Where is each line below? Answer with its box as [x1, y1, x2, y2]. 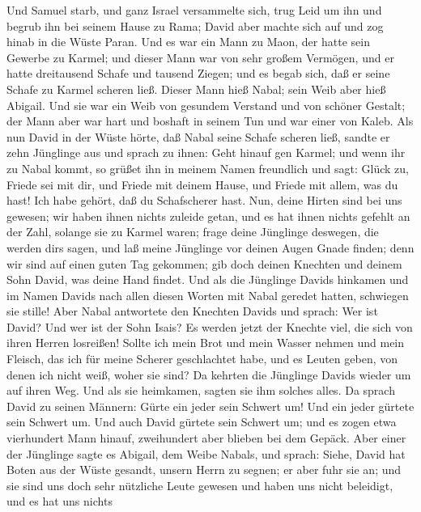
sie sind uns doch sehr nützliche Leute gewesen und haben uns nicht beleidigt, [6, 476, 393, 493]
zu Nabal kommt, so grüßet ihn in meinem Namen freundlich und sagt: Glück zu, [6, 159, 409, 176]
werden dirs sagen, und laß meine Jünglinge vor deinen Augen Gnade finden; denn [6, 239, 415, 256]
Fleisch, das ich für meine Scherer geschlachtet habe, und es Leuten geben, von [6, 350, 398, 367]
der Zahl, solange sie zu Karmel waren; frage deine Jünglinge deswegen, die [6, 223, 379, 240]
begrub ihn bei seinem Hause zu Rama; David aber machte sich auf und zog [6, 17, 384, 34]
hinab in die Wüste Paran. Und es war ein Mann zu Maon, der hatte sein [6, 33, 370, 50]
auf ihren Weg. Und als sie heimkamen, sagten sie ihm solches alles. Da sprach [6, 382, 395, 399]
